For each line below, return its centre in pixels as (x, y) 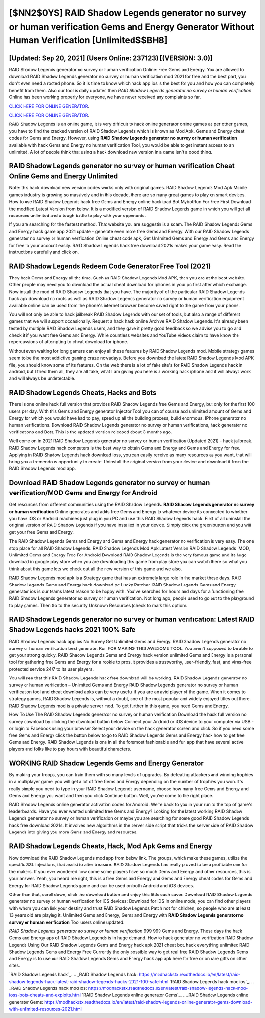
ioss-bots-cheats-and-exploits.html (45, 995)
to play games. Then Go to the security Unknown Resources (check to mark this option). (98, 605)
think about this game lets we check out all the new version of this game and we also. (95, 569)
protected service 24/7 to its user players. (52, 669)
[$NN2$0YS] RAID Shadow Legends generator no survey (128, 13)
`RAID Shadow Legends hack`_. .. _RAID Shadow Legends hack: (74, 975)
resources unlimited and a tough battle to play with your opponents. (78, 216)
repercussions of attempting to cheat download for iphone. (69, 342)
